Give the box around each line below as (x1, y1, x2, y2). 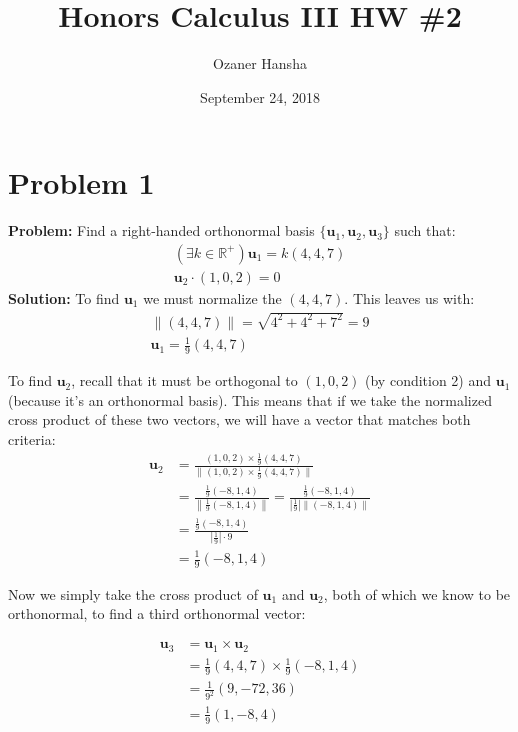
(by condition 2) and (365, 370, 492, 391)
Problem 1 (8, 162, 155, 203)
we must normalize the (143, 287, 282, 308)
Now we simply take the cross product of (8, 583, 258, 604)
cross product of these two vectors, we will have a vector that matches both (8, 409, 471, 430)
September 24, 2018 (200, 86, 320, 107)
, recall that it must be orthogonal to (71, 370, 298, 391)
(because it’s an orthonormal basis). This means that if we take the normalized (8, 389, 492, 410)
